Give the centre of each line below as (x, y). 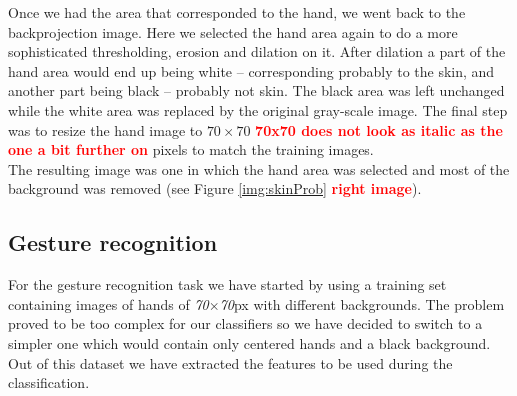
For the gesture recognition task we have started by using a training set (227, 284)
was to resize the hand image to (105, 129)
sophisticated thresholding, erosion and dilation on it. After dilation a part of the (257, 51)
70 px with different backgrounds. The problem (362, 303)
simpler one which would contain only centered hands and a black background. (249, 342)
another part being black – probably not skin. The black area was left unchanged (256, 90)
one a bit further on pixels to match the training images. (191, 149)
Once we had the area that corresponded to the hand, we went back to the (237, 12)
